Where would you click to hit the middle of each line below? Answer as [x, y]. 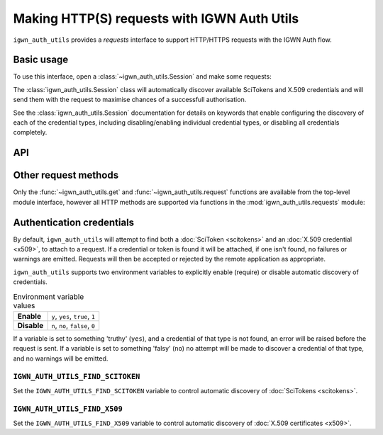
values [24, 305]
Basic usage [41, 60]
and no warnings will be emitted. [61, 358]
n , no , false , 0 [73, 325]
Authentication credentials [74, 222]
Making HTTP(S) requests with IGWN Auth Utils [156, 18]
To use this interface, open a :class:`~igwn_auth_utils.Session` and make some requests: [143, 77]
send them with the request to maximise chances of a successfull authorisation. [130, 100]
